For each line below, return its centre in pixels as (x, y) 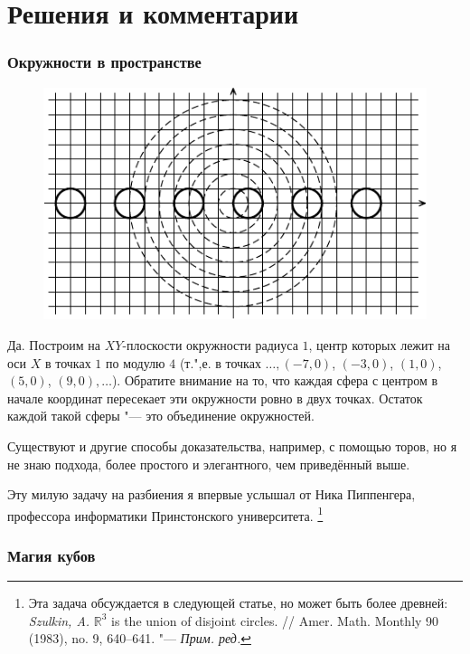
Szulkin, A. (59, 620)
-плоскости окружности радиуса (210, 344)
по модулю (135, 362)
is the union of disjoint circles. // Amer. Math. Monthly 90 (275, 620)
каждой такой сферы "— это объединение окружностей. (161, 416)
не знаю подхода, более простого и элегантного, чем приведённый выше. (209, 464)
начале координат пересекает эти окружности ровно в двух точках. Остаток (215, 398)
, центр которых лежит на (380, 344)
